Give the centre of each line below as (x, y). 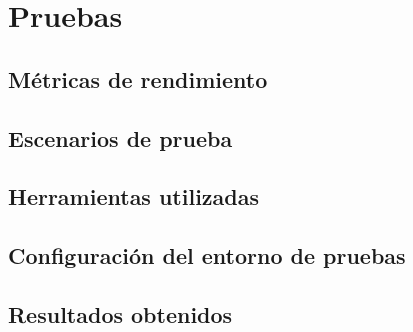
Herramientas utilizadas (134, 196)
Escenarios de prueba (120, 137)
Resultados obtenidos (120, 313)
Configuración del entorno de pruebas (207, 255)
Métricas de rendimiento (138, 78)
